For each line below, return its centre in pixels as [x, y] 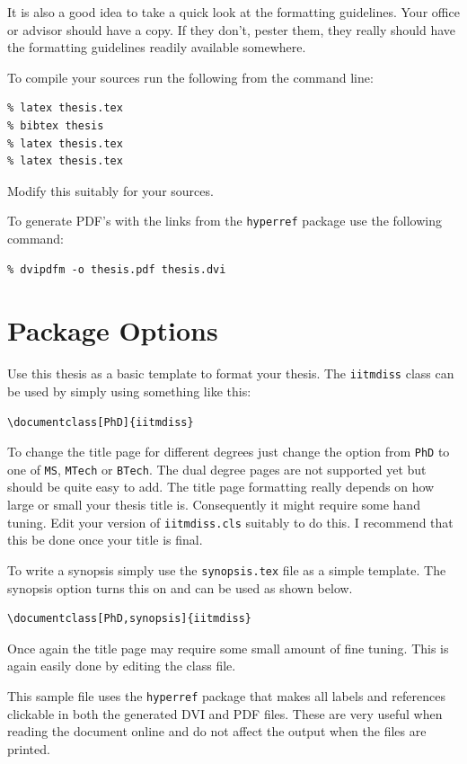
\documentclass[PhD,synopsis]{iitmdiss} [130, 619]
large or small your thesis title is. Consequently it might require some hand [214, 505]
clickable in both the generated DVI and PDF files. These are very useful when [225, 713]
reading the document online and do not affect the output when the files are [217, 731]
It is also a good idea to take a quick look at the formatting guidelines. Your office [233, 12]
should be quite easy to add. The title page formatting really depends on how [221, 487]
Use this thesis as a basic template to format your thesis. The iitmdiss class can [231, 373]
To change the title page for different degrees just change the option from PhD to [229, 452]
